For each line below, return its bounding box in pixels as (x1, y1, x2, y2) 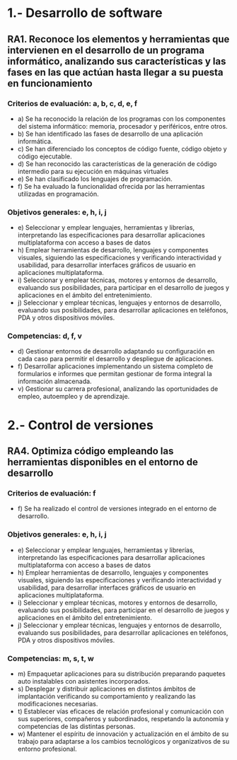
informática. (17, 136, 53, 146)
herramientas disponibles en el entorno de (7, 456, 198, 468)
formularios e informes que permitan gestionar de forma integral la (17, 370, 212, 378)
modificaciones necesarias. (17, 699, 98, 708)
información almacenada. (17, 377, 92, 386)
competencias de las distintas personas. (17, 722, 136, 730)
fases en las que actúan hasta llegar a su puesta (7, 66, 224, 78)
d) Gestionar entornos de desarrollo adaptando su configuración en (17, 347, 215, 356)
